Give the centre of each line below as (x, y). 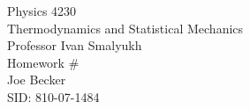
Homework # (43, 62)
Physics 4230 (42, 11)
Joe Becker (37, 80)
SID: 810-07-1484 (53, 96)
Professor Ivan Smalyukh (75, 45)
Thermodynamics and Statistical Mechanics (125, 28)
